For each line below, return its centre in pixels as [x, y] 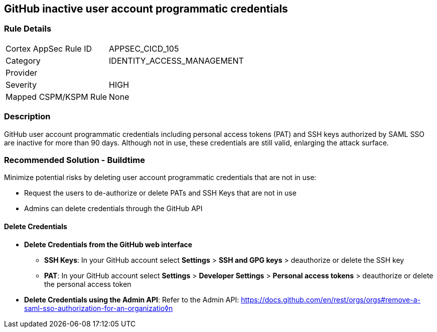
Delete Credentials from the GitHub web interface [108, 244]
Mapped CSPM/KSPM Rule [56, 97]
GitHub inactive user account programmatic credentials [146, 9]
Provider [22, 72]
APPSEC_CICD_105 [144, 48]
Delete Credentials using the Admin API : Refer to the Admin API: [132, 299]
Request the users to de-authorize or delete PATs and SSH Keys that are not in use [160, 193]
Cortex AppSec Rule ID [49, 48]
